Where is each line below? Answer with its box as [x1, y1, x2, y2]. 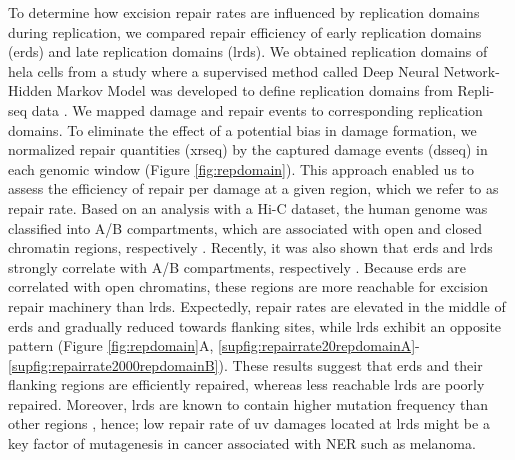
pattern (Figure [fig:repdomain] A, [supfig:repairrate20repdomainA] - [8, 335, 420, 356]
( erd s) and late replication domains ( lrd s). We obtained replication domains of [8, 41, 488, 62]
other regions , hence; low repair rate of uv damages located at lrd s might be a [8, 413, 490, 434]
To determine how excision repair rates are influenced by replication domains [8, 2, 480, 22]
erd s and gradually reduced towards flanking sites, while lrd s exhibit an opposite [8, 315, 502, 336]
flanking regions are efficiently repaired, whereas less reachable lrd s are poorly [8, 374, 485, 395]
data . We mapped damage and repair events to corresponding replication [31, 99, 483, 120]
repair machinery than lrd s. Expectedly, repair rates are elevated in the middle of [8, 295, 506, 316]
